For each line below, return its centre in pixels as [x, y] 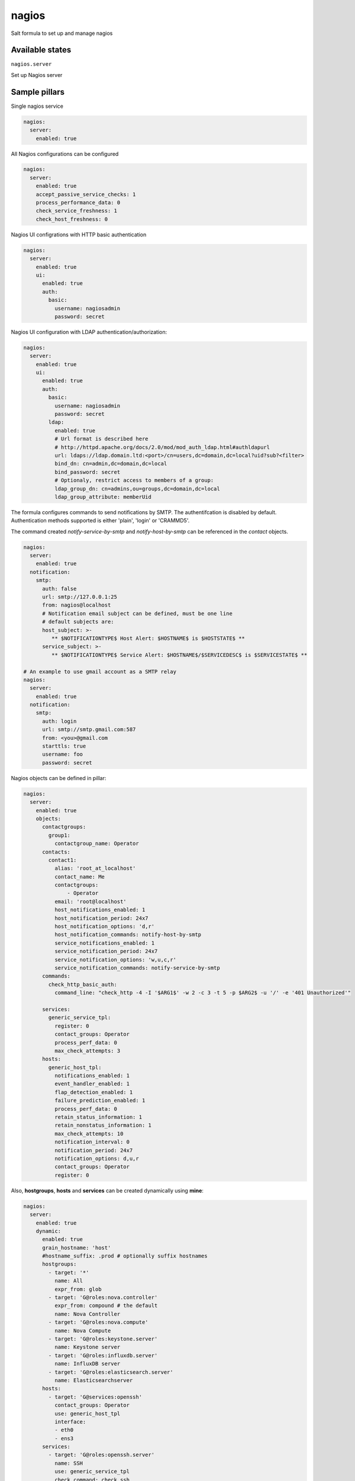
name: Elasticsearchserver [93, 1380]
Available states [41, 50]
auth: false [59, 589]
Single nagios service [37, 106]
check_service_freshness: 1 [77, 211]
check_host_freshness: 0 [72, 219]
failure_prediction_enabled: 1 [100, 1101]
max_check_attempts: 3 [87, 1051]
